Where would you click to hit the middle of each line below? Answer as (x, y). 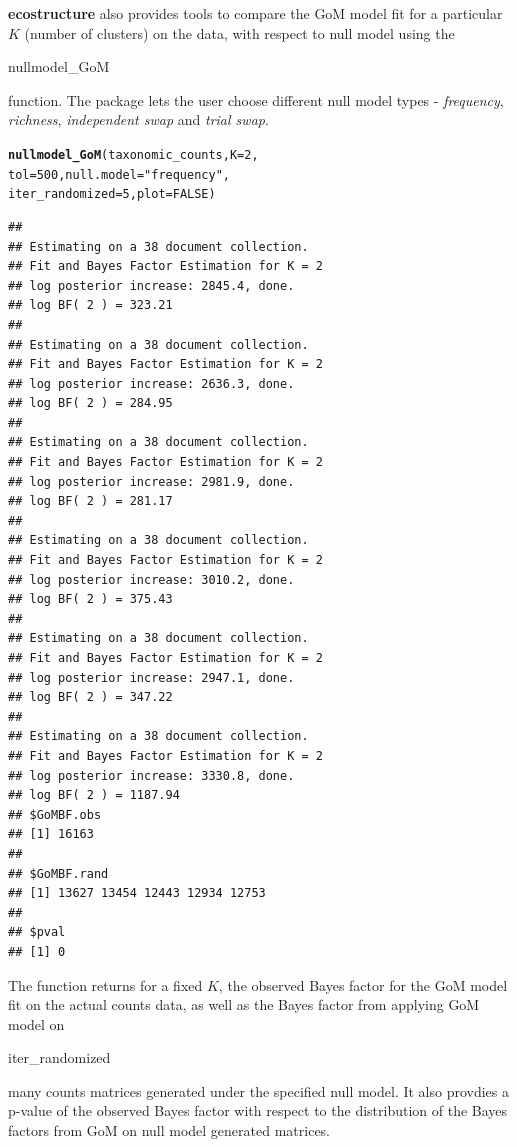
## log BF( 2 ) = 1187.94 (94, 795)
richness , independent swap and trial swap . (138, 119)
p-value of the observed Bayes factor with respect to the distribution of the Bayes (258, 1110)
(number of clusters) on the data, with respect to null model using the (239, 32)
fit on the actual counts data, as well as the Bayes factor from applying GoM (244, 1004)
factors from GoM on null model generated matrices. (169, 1130)
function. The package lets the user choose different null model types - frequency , (256, 99)
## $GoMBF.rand (58, 873)
